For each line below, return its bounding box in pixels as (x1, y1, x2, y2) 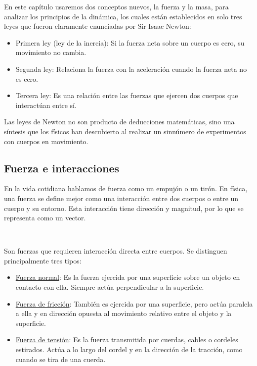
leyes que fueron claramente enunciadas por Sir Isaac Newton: (4, 21, 191, 31)
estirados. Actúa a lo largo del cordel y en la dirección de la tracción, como (15, 344, 243, 355)
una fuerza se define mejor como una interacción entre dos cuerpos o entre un (4, 193, 239, 203)
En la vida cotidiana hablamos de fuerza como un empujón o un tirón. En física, (4, 183, 248, 194)
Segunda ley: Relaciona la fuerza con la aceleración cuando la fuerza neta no (15, 63, 247, 74)
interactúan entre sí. (15, 100, 77, 110)
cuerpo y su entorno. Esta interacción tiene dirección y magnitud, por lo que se (4, 203, 244, 213)
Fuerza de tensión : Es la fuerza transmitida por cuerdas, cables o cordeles (15, 334, 238, 345)
